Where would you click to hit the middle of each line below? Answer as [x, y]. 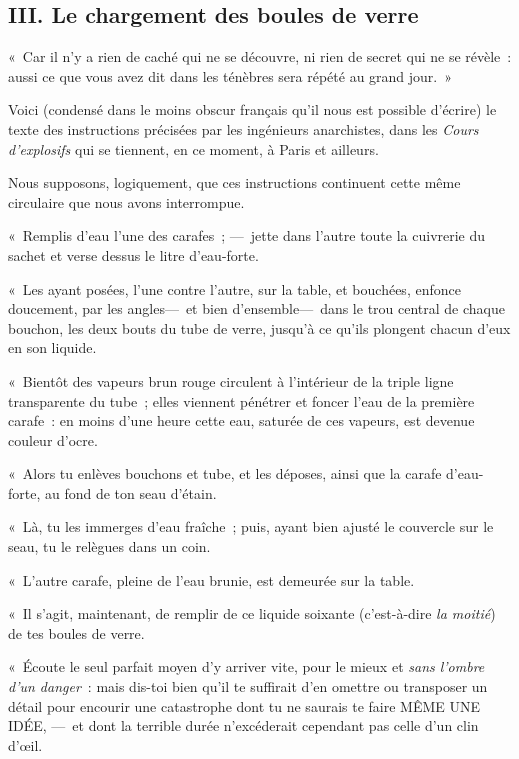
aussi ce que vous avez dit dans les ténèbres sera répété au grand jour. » [230, 75]
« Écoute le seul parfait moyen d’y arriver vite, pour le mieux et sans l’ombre [246, 666]
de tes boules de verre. [76, 632]
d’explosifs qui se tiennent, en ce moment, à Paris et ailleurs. [193, 148]
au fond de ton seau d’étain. [130, 492]
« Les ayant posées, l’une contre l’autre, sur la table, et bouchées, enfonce [234, 288]
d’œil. [25, 744]
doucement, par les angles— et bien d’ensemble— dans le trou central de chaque [256, 308]
